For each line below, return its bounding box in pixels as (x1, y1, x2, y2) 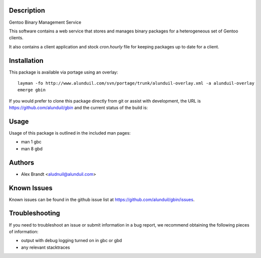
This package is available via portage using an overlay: (9, 69, 118, 75)
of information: (9, 228, 39, 234)
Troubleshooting (9, 209, 60, 217)
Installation (9, 56, 43, 65)
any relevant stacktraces (21, 244, 70, 250)
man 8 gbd (21, 146, 43, 152)
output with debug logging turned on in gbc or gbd (21, 238, 122, 243)
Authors (9, 158, 34, 167)
